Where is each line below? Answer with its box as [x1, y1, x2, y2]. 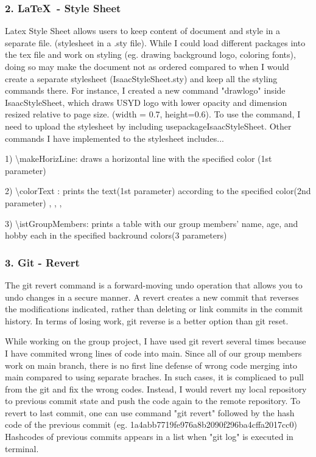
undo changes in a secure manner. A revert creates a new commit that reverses [5, 290, 299, 303]
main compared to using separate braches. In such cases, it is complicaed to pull [5, 371, 304, 383]
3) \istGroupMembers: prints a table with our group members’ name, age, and [5, 217, 298, 229]
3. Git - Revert [5, 254, 80, 270]
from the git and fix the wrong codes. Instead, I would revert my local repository [5, 382, 307, 395]
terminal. [5, 442, 39, 455]
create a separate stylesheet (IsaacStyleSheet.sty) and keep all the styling [5, 72, 278, 85]
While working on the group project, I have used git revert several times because [5, 335, 306, 347]
